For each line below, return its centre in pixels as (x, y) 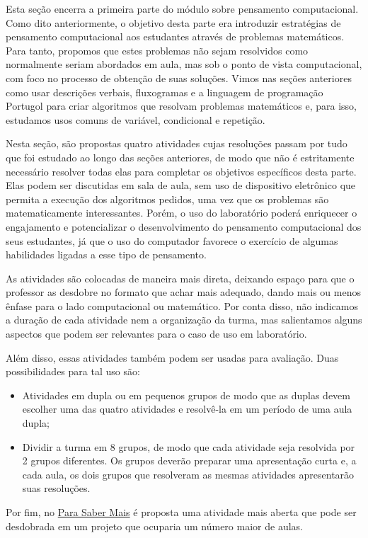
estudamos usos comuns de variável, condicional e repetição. (136, 119)
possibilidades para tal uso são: (73, 371)
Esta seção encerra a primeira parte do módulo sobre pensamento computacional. (182, 8)
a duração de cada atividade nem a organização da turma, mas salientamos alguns (184, 320)
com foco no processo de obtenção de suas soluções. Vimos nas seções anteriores (179, 78)
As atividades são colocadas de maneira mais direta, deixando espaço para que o (180, 278)
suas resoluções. (56, 488)
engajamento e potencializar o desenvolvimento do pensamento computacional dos (184, 226)
